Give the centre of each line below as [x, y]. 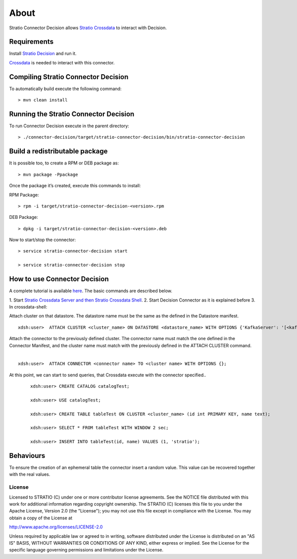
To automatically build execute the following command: [65, 89]
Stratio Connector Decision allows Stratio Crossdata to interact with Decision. [88, 28]
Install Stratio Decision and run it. [43, 53]
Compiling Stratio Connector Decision [69, 77]
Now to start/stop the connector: [43, 240]
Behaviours [27, 456]
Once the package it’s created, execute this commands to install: [75, 186]
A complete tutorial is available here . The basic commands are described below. [91, 291]
